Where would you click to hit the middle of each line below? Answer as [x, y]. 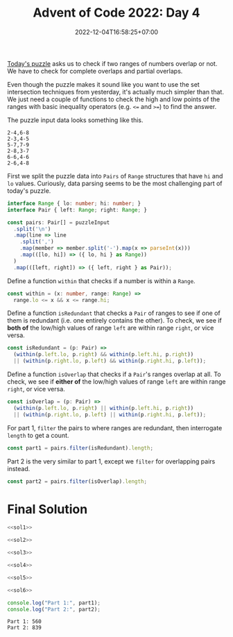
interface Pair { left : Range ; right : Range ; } [77, 210]
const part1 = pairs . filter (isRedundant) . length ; [80, 448]
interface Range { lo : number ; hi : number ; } [74, 203]
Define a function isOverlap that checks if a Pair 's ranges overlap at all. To [114, 374]
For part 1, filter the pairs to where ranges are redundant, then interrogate [115, 427]
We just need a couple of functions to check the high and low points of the [114, 99]
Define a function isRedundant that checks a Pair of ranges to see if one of [114, 313]
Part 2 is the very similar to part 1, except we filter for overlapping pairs [111, 461]
